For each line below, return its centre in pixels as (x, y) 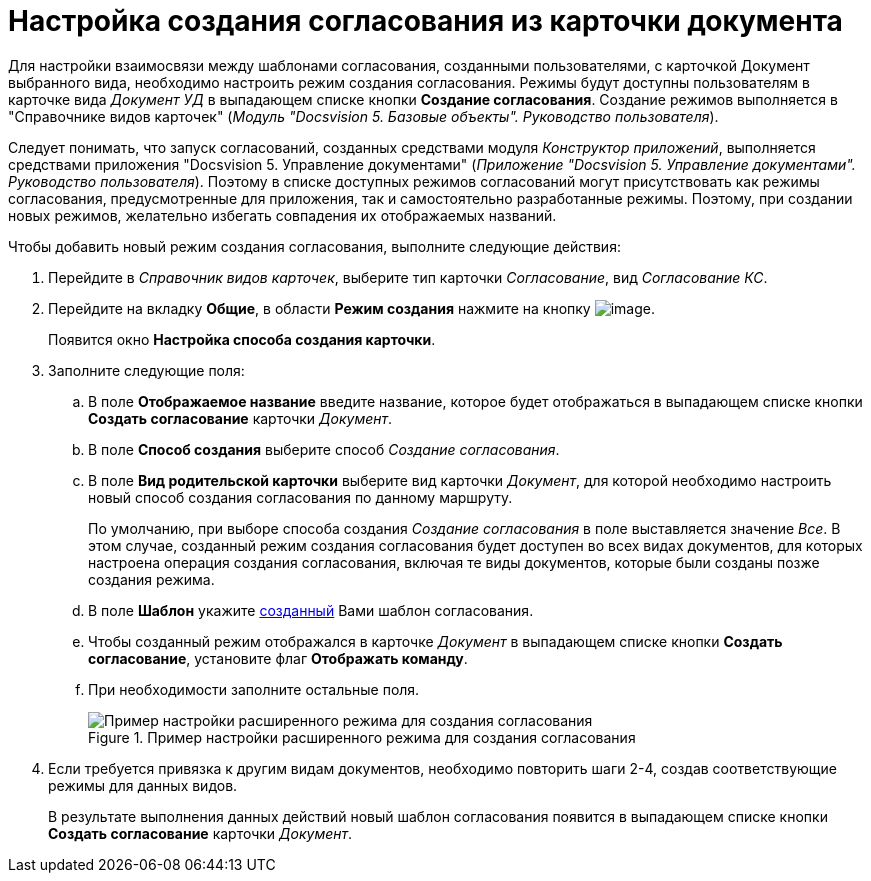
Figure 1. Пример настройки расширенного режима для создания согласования (362, 737)
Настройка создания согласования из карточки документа (425, 21)
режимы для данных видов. (143, 785)
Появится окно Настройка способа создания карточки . (242, 339)
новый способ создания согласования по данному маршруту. (300, 497)
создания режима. (151, 579)
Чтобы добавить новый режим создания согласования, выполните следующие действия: (314, 246)
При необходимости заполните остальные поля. (254, 689)
